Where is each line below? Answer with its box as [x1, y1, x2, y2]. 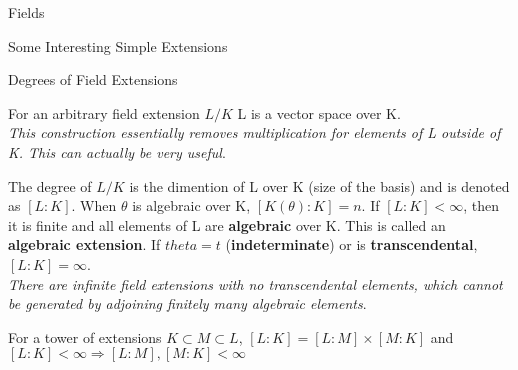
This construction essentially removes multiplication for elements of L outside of [8, 122, 501, 143]
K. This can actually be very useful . [8, 141, 226, 162]
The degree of [8, 175, 92, 196]
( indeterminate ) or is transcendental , [225, 234, 478, 255]
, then [463, 195, 499, 216]
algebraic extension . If [8, 234, 161, 255]
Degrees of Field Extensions [8, 69, 178, 90]
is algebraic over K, [132, 195, 251, 216]
